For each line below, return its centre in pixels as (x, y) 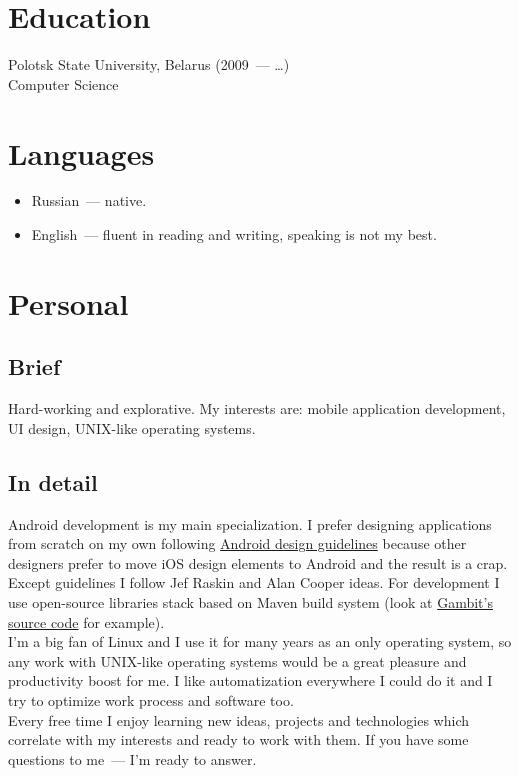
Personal (68, 302)
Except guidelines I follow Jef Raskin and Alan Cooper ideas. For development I (254, 582)
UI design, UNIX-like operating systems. (132, 427)
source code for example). (86, 621)
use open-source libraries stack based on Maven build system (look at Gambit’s (250, 601)
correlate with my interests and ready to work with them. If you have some (238, 739)
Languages (81, 152)
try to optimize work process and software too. (151, 699)
